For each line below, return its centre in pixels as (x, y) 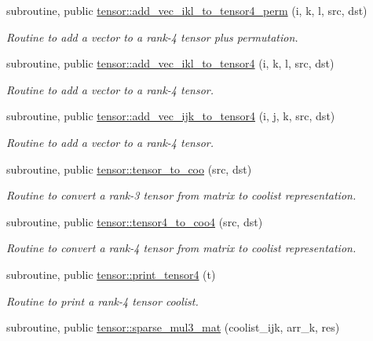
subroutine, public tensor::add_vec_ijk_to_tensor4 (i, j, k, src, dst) (171, 116)
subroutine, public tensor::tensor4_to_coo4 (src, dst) (135, 221)
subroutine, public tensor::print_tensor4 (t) (111, 274)
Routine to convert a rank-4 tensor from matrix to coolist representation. (181, 248)
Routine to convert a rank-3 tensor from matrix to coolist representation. (181, 195)
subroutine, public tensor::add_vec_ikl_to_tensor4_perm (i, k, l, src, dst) (187, 10)
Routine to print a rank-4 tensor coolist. (102, 301)
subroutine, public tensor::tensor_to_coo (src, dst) (129, 169)
